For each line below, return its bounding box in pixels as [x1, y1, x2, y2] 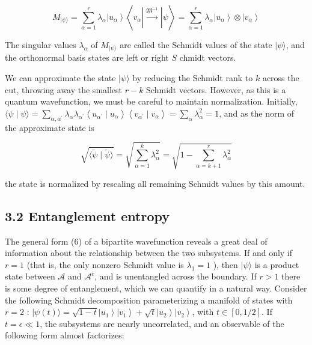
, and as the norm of [219, 106, 295, 119]
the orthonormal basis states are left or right [5, 51, 169, 64]
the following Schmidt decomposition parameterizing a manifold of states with [5, 293, 293, 306]
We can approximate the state [5, 72, 116, 84]
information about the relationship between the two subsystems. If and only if [5, 246, 293, 259]
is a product [254, 258, 299, 270]
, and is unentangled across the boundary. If [94, 270, 257, 282]
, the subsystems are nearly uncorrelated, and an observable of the [40, 317, 284, 329]
